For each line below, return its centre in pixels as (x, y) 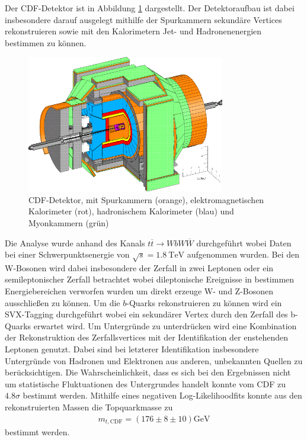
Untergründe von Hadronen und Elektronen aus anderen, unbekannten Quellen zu (154, 360)
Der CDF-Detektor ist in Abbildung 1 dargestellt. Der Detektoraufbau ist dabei (150, 8)
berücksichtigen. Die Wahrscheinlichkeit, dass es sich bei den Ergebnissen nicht (148, 372)
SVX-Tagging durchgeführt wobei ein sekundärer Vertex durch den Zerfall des (146, 314)
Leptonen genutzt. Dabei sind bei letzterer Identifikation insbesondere (132, 349)
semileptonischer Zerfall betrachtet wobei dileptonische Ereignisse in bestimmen (150, 279)
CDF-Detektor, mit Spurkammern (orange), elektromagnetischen (146, 199)
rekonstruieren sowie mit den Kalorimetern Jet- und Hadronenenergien (133, 31)
